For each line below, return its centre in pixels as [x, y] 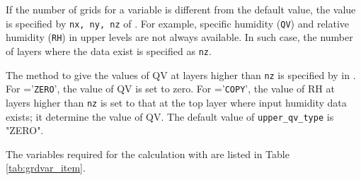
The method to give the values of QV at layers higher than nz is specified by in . [181, 74]
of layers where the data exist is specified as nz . [109, 50]
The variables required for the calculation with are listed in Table [148, 154]
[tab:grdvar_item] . [46, 168]
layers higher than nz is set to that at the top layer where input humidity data [176, 102]
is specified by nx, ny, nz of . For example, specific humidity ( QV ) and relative [178, 23]
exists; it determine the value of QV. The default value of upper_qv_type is [170, 116]
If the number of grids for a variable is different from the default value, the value [181, 9]
